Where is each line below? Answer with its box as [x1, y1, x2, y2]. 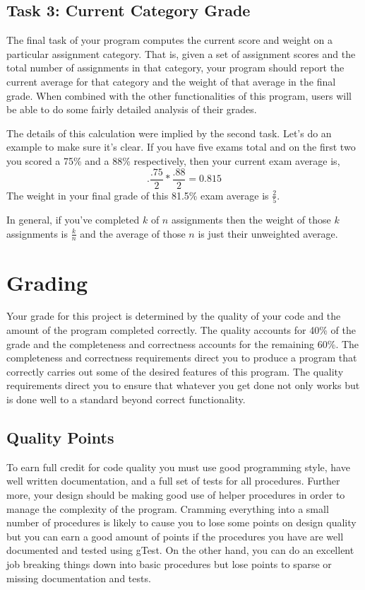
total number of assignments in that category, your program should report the [6, 60, 345, 75]
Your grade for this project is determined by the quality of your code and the [6, 308, 341, 323]
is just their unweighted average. [198, 226, 338, 241]
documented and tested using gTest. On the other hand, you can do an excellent [6, 543, 354, 557]
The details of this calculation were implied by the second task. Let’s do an [6, 125, 332, 140]
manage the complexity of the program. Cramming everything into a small [6, 501, 329, 516]
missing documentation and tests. [6, 570, 151, 585]
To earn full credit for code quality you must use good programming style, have [6, 459, 350, 474]
